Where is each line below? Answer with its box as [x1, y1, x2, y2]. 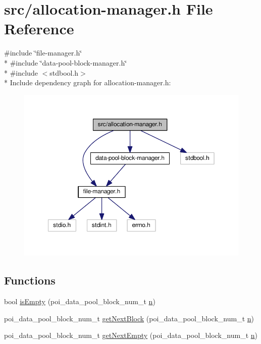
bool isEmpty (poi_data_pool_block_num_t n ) [4, 296, 155, 306]
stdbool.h [49, 67, 79, 78]
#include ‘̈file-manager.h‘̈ [4, 47, 82, 58]
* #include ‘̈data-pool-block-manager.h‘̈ [4, 57, 127, 68]
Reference [4, 18, 74, 39]
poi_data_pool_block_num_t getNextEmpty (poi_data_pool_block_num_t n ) [4, 330, 258, 340]
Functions [4, 272, 56, 288]
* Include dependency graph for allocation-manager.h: [4, 77, 171, 88]
